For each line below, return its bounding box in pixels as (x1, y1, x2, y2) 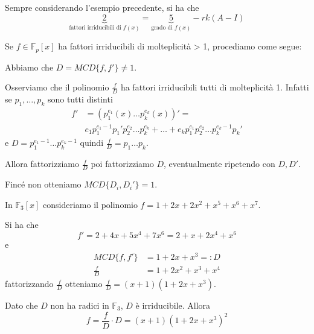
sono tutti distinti (47, 92, 113, 105)
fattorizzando (5, 277, 54, 290)
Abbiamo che (5, 60, 54, 73)
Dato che (5, 299, 38, 312)
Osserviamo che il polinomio (5, 81, 109, 93)
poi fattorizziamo (91, 157, 154, 170)
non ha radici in (50, 299, 109, 312)
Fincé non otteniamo (5, 178, 82, 191)
